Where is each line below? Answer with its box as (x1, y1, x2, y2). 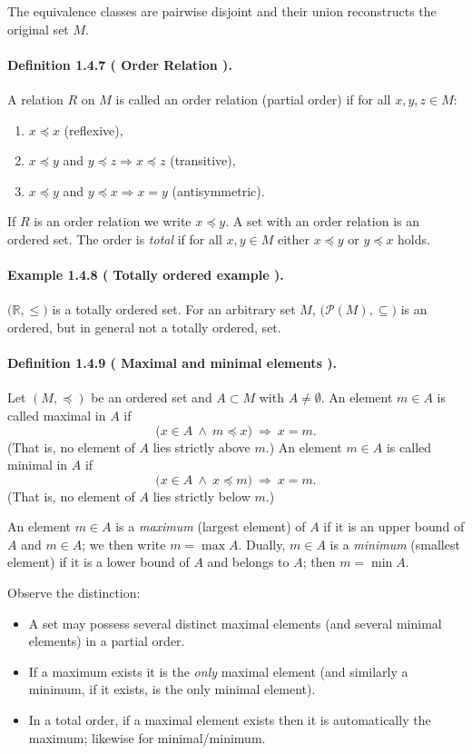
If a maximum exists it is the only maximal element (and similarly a (28, 661, 408, 680)
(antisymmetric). (172, 181, 265, 200)
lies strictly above (152, 437, 251, 456)
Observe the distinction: (7, 583, 141, 602)
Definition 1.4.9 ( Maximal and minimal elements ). (7, 353, 338, 372)
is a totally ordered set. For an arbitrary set (52, 300, 296, 319)
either (277, 229, 310, 248)
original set (7, 19, 69, 38)
